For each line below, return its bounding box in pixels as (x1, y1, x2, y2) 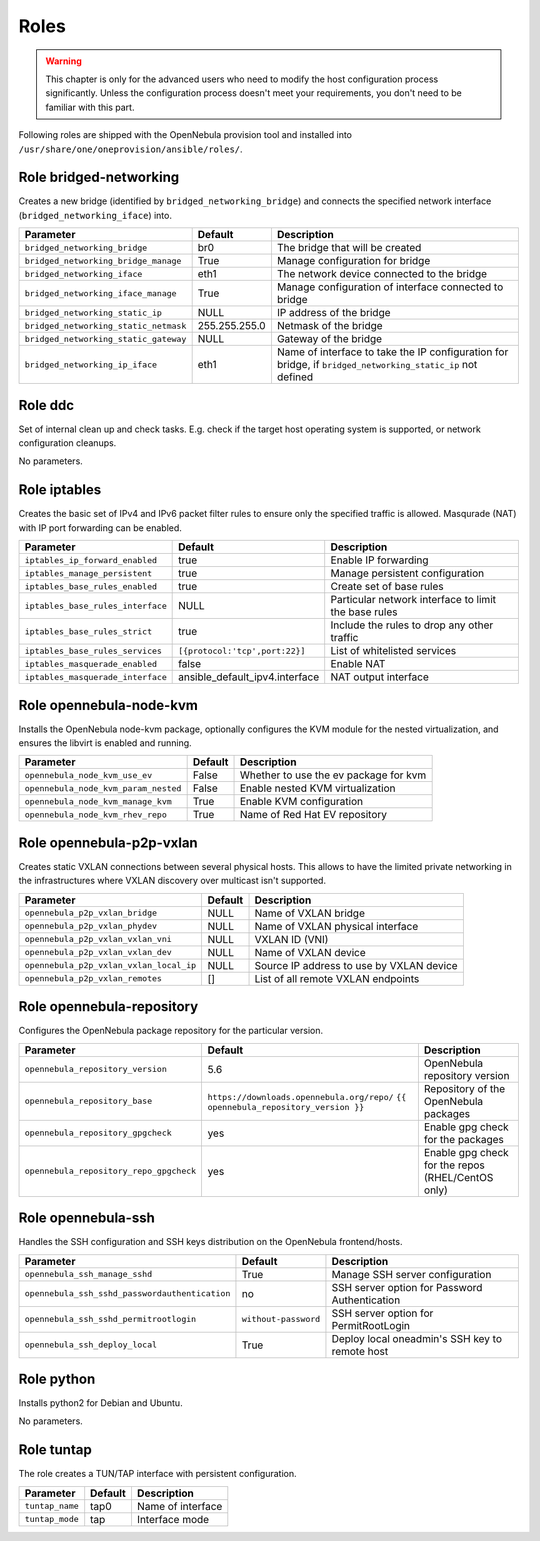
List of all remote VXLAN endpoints (254, 971, 420, 985)
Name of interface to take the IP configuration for (276, 345, 509, 359)
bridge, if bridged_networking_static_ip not (276, 358, 478, 372)
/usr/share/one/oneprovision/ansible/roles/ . (18, 143, 244, 155)
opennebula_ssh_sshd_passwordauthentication (24, 1288, 231, 1299)
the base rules (330, 605, 398, 619)
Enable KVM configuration (239, 795, 364, 809)
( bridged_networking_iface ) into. (18, 209, 172, 221)
